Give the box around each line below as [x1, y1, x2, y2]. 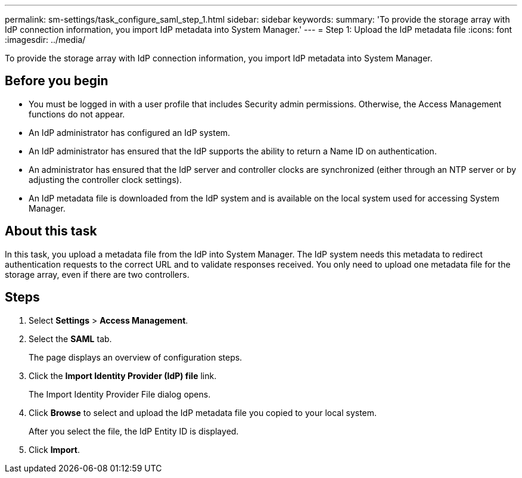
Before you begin [5, 73, 108, 89]
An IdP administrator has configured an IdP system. [29, 127, 231, 138]
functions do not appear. [29, 108, 125, 119]
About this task [5, 224, 97, 239]
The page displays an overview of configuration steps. [29, 352, 243, 362]
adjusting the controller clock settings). [29, 174, 182, 185]
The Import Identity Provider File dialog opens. [29, 389, 211, 399]
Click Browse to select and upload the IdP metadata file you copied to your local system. [29, 407, 377, 418]
